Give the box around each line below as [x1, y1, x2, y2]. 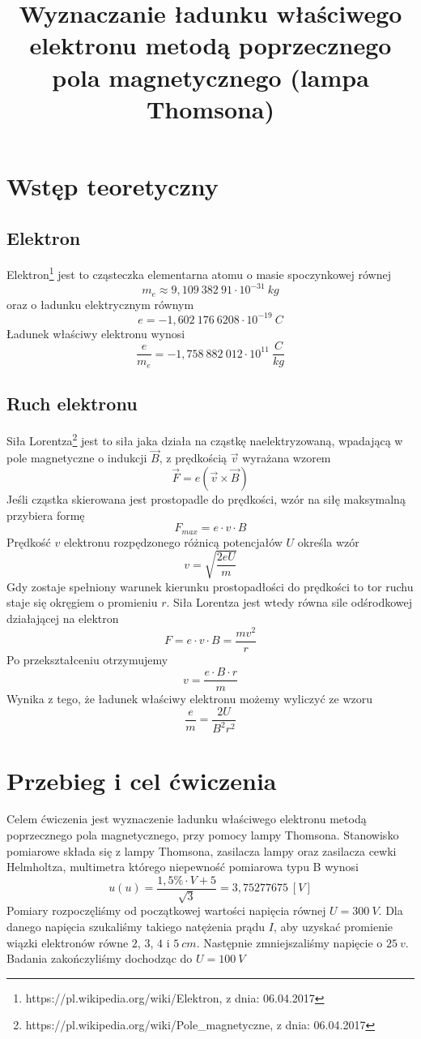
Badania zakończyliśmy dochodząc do [6, 950, 193, 967]
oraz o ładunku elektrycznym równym [6, 295, 194, 312]
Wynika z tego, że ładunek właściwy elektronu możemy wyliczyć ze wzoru [6, 690, 373, 707]
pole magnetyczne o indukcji [6, 449, 147, 466]
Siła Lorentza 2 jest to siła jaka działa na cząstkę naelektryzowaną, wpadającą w [6, 429, 403, 449]
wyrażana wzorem [242, 449, 331, 466]
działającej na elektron [6, 609, 119, 626]
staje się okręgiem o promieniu [6, 594, 158, 611]
